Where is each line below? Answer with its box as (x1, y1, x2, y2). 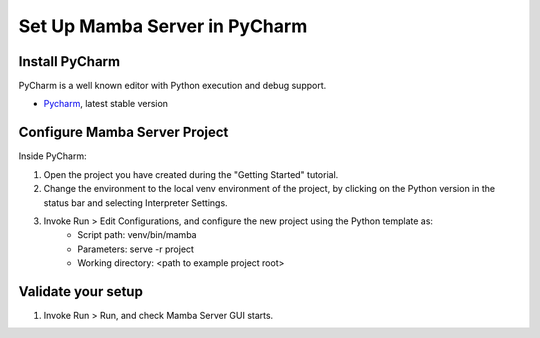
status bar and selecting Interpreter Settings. (43, 196, 229, 209)
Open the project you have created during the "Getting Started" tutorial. (43, 168, 339, 180)
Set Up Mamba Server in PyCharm (18, 15, 308, 37)
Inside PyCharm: (18, 150, 87, 162)
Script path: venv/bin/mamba (77, 229, 197, 241)
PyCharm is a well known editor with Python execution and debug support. (18, 80, 327, 92)
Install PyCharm (18, 53, 120, 70)
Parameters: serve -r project (77, 243, 195, 255)
